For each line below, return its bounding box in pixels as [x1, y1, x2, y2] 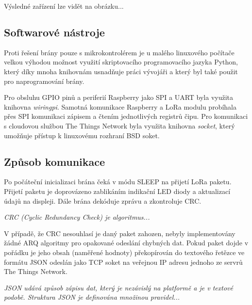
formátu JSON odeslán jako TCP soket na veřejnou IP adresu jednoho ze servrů [4, 257, 243, 267]
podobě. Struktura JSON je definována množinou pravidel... [4, 292, 180, 302]
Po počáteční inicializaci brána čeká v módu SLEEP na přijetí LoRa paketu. [4, 177, 232, 187]
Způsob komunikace [4, 154, 105, 169]
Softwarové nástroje [4, 24, 105, 39]
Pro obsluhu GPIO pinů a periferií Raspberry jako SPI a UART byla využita [4, 92, 234, 102]
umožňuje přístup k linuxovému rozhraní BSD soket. [4, 130, 160, 140]
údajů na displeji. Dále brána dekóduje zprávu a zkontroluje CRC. [4, 195, 202, 206]
